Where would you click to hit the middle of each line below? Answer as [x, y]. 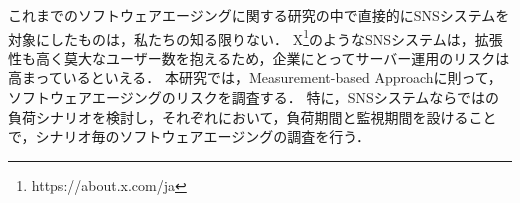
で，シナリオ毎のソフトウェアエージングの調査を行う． [189, 136]
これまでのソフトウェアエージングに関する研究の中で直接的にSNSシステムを [259, 15]
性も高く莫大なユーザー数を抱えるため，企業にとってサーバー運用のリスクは [259, 57]
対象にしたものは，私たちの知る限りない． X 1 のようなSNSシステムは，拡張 [255, 37]
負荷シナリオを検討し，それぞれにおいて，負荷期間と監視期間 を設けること [252, 116]
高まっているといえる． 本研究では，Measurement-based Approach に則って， [255, 77]
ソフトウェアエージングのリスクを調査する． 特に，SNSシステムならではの [253, 97]
